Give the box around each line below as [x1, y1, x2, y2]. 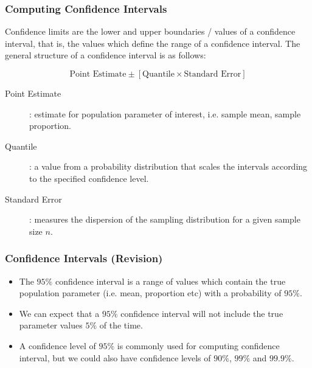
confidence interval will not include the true [120, 307, 283, 319]
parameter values [19, 319, 83, 332]
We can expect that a [19, 307, 100, 319]
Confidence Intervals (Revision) [5, 251, 163, 266]
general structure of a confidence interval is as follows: [5, 49, 206, 61]
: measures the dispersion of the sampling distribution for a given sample [29, 213, 300, 226]
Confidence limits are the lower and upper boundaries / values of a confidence [5, 25, 296, 38]
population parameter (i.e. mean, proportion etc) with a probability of [19, 286, 282, 299]
